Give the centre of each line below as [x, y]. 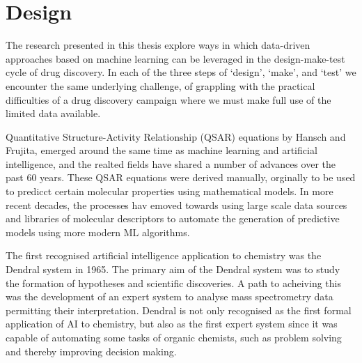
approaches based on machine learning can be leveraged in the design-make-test [175, 58]
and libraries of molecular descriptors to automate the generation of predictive [173, 218]
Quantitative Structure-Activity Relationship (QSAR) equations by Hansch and [176, 136]
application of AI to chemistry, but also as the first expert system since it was [172, 324]
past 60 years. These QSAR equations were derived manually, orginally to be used [181, 177]
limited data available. [53, 113]
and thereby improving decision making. [91, 351]
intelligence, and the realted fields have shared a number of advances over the [171, 163]
